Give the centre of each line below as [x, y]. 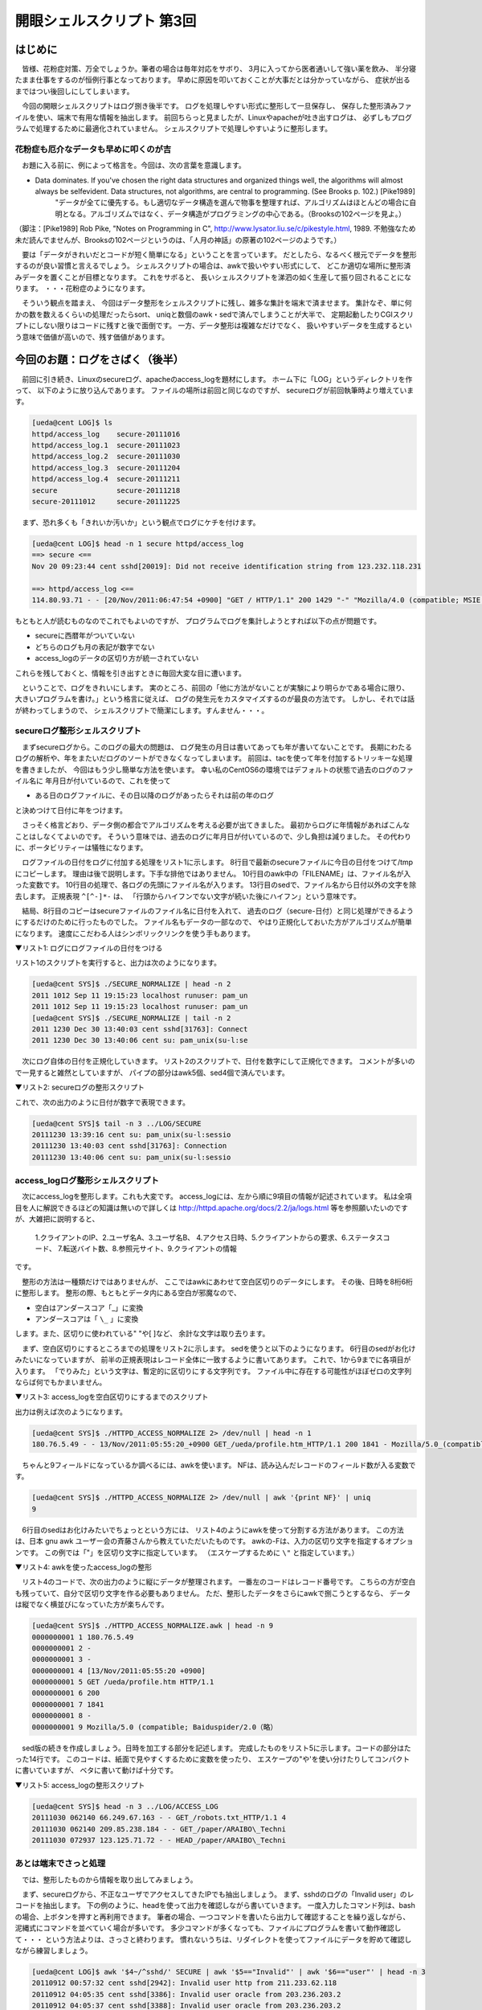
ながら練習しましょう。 [53, 1951]
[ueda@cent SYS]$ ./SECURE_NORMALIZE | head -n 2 [131, 984]
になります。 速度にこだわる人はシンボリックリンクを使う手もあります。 [135, 933]
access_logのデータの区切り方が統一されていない [117, 658]
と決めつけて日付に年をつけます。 [71, 810]
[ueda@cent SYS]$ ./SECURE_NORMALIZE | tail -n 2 [131, 1018]
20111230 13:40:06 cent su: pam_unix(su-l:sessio [131, 1157]
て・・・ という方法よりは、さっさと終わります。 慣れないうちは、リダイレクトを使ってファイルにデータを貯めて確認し [213, 1939]
